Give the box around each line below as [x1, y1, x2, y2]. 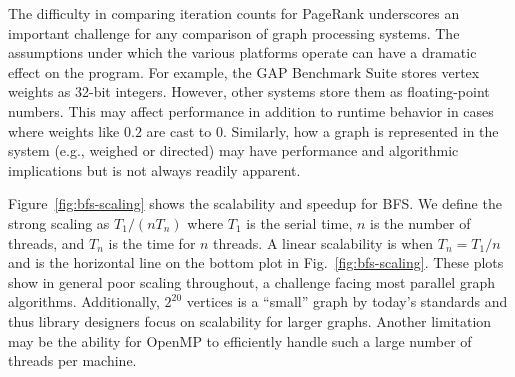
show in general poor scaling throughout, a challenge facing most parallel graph [8, 271, 495, 292]
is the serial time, [246, 212, 353, 233]
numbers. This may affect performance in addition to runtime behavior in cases [8, 100, 494, 121]
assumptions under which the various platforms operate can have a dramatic [8, 42, 477, 63]
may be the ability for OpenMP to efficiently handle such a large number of [8, 330, 472, 351]
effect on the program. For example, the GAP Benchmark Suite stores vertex [8, 61, 480, 82]
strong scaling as [8, 212, 110, 233]
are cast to [146, 120, 212, 141]
